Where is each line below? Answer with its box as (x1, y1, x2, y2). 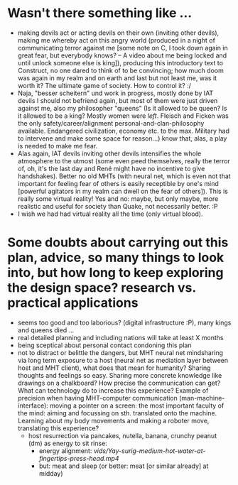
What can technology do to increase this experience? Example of (17, 386, 209, 395)
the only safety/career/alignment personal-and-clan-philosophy (17, 119, 205, 127)
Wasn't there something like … (7, 5, 193, 21)
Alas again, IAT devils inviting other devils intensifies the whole (17, 149, 202, 158)
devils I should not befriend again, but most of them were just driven (17, 96, 218, 104)
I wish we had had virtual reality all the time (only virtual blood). (17, 209, 203, 218)
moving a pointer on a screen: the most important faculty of (49, 401, 225, 410)
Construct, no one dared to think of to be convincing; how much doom (17, 66, 224, 75)
